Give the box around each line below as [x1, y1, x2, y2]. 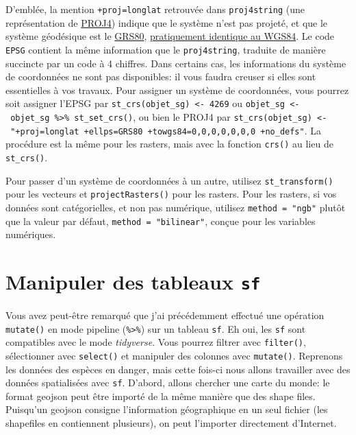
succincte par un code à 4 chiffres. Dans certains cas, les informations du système [5, 56, 346, 70]
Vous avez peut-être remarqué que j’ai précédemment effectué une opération [5, 308, 325, 322]
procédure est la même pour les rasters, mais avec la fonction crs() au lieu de [5, 137, 333, 151]
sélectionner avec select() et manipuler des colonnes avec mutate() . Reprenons [5, 348, 343, 362]
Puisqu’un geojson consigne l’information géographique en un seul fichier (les [5, 402, 328, 416]
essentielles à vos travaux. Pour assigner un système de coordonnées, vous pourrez [5, 82, 349, 97]
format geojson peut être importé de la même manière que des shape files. [5, 388, 316, 403]
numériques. [5, 227, 56, 242]
